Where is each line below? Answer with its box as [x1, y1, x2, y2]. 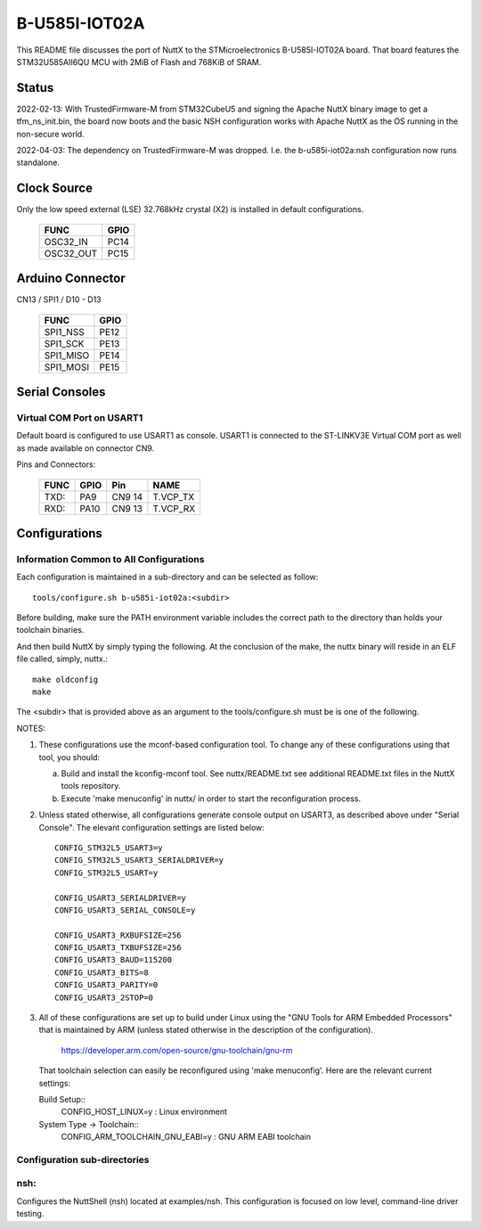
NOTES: [16, 723, 46, 733]
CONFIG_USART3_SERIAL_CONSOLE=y [54, 905, 196, 915]
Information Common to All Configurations [16, 553, 205, 565]
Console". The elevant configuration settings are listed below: [38, 822, 265, 832]
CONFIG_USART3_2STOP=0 [54, 992, 154, 1003]
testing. [16, 1209, 45, 1219]
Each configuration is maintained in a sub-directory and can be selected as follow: [16, 571, 319, 583]
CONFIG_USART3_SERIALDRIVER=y [54, 892, 187, 903]
